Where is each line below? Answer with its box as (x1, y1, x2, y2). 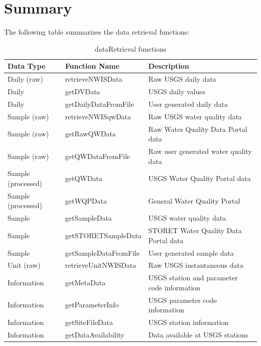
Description (148, 61, 189, 71)
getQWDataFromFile (65, 150, 130, 161)
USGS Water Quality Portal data (148, 173, 251, 184)
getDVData (65, 86, 100, 96)
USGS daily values (148, 86, 205, 96)
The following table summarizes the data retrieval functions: (4, 27, 190, 37)
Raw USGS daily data (148, 74, 216, 84)
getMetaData (65, 277, 106, 288)
